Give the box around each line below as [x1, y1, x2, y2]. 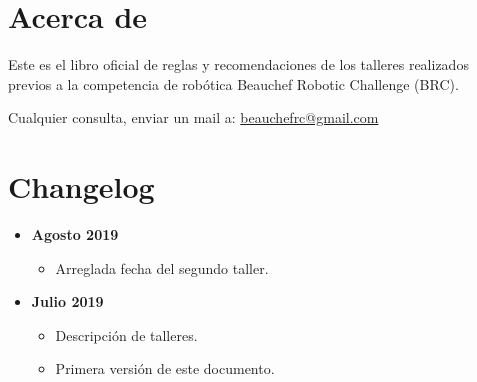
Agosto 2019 [31, 224, 119, 245]
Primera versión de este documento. [55, 358, 275, 379]
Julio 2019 [31, 291, 104, 312]
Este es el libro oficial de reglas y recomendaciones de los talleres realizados [8, 54, 469, 75]
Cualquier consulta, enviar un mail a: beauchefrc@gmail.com [8, 107, 379, 128]
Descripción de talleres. [55, 324, 198, 345]
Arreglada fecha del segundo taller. [55, 257, 269, 278]
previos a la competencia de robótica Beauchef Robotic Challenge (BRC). [8, 73, 459, 94]
